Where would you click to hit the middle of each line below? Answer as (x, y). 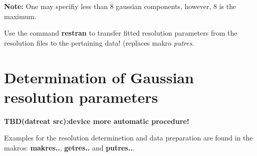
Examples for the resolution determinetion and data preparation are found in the (128, 138)
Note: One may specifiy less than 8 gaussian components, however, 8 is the (120, 6)
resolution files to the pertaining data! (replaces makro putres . (99, 42)
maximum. (20, 16)
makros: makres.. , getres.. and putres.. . (69, 147)
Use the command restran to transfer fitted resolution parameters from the (121, 33)
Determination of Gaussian (99, 77)
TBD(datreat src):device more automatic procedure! (97, 121)
